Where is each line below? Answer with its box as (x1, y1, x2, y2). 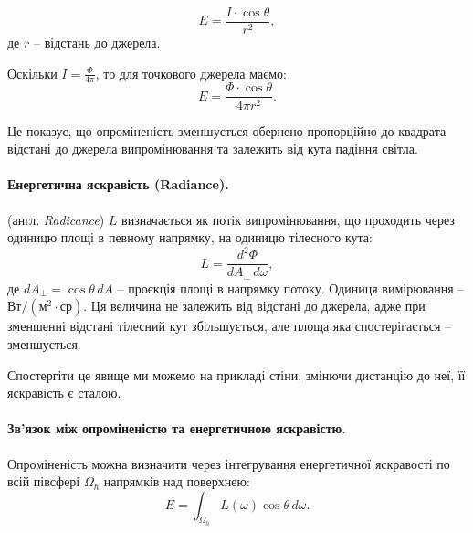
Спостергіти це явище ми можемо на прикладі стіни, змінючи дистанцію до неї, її (7, 365, 466, 384)
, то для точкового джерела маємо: (95, 63, 287, 82)
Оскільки (7, 63, 58, 82)
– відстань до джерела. (33, 33, 161, 52)
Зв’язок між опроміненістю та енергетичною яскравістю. (7, 419, 346, 438)
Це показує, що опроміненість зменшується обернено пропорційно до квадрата (7, 121, 447, 140)
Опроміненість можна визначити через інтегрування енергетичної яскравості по (7, 453, 450, 473)
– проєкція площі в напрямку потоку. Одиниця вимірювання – (117, 278, 465, 297)
